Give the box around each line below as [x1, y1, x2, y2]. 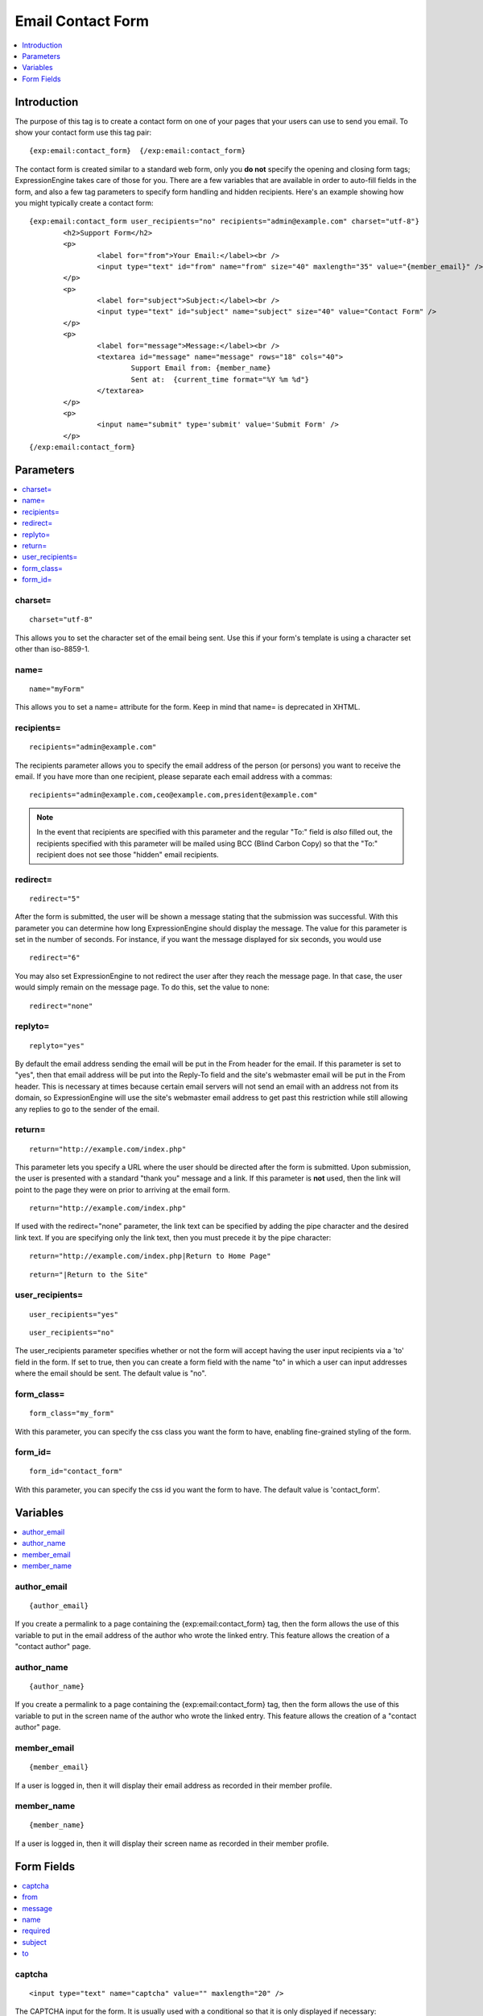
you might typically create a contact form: [14, 198, 154, 207]
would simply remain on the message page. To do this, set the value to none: [14, 982, 270, 992]
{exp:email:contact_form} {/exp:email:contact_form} [29, 146, 246, 156]
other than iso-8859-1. [14, 644, 90, 653]
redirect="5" [29, 893, 80, 903]
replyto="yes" [29, 1041, 85, 1050]
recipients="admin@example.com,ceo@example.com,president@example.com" [29, 790, 318, 800]
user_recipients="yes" [29, 1310, 119, 1318]
